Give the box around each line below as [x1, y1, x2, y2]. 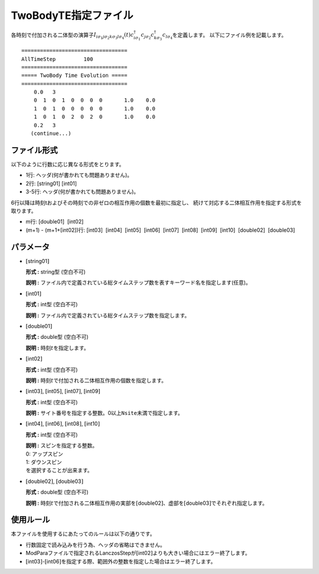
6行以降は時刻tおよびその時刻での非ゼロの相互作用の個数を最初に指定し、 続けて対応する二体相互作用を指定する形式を [11, 199, 302, 206]
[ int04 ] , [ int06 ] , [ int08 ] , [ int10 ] [25, 420, 100, 427]
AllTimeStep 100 [21, 56, 93, 62]
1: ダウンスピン [25, 459, 62, 466]
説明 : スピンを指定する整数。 [25, 442, 97, 449]
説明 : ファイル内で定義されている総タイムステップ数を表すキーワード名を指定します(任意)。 [25, 279, 251, 286]
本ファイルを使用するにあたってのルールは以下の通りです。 [11, 530, 155, 537]
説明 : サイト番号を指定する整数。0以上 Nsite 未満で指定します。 [25, 410, 183, 417]
